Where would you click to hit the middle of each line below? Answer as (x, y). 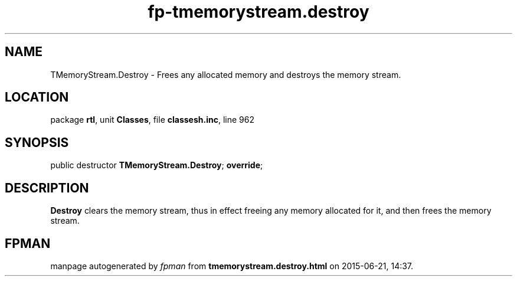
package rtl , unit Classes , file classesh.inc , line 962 (152, 120)
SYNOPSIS (37, 142)
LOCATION (37, 97)
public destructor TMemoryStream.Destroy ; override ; (157, 165)
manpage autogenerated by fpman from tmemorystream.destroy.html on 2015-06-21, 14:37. (232, 266)
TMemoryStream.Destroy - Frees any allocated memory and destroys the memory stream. (226, 74)
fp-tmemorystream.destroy (258, 12)
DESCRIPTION (47, 188)
